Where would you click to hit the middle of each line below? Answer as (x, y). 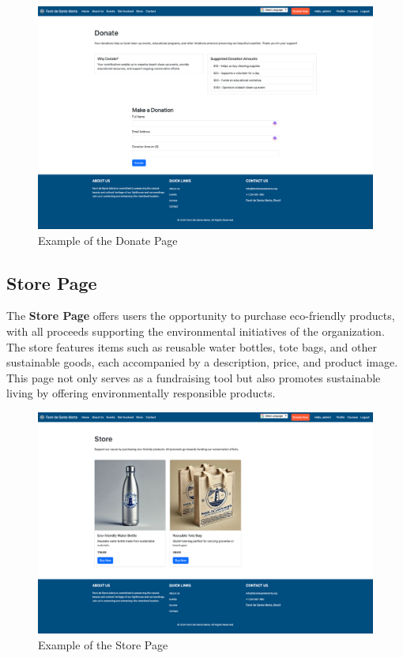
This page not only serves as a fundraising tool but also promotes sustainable (194, 377)
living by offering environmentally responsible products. (141, 393)
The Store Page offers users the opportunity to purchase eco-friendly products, (201, 316)
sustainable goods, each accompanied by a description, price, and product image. (202, 362)
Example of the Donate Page (108, 240)
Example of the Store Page (103, 644)
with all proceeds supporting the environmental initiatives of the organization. (196, 331)
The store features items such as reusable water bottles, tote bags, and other (192, 346)
